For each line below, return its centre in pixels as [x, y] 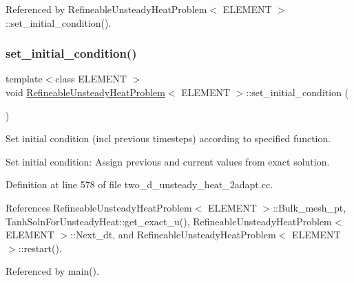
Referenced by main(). [52, 271]
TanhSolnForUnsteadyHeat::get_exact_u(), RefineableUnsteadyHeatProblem [169, 221]
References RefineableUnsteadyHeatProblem [99, 207]
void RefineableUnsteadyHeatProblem [85, 92]
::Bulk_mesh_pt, [310, 207]
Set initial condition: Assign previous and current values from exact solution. [168, 161]
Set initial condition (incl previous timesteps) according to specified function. [168, 138]
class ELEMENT [91, 79]
